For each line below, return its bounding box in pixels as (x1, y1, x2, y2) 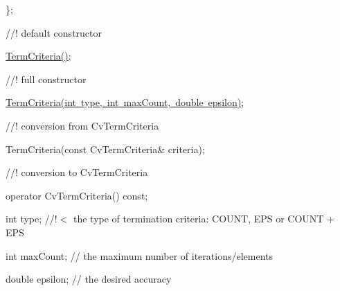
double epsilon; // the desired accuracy (6, 272, 172, 286)
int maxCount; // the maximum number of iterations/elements (6, 248, 273, 263)
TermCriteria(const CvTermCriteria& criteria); (6, 141, 205, 156)
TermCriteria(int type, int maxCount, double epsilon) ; (6, 95, 244, 109)
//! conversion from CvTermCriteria (6, 118, 159, 132)
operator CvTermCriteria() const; (6, 188, 148, 202)
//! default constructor (6, 25, 102, 39)
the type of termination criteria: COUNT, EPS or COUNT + (73, 211, 335, 226)
